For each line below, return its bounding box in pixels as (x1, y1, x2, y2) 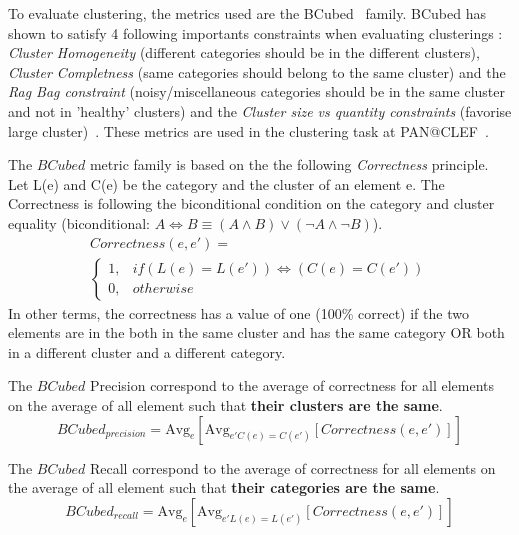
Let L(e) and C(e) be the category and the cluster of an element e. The (8, 173, 445, 194)
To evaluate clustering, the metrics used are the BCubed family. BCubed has (8, 3, 486, 23)
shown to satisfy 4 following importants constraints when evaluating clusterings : (8, 22, 503, 43)
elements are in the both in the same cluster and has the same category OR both (8, 322, 505, 343)
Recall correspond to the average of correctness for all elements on (89, 457, 496, 478)
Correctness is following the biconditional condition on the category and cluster (8, 193, 495, 214)
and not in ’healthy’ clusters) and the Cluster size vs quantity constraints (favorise (8, 100, 512, 121)
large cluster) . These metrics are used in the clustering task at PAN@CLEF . (8, 120, 489, 141)
